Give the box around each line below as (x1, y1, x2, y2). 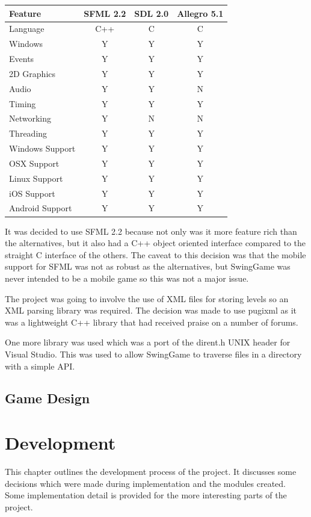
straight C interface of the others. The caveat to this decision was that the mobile (5, 248, 306, 261)
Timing (9, 97, 36, 110)
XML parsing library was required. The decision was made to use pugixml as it (5, 304, 297, 317)
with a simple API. (5, 359, 75, 372)
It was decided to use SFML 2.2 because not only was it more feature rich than (5, 224, 297, 237)
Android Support (9, 202, 72, 214)
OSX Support (9, 156, 60, 169)
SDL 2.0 (134, 7, 169, 19)
